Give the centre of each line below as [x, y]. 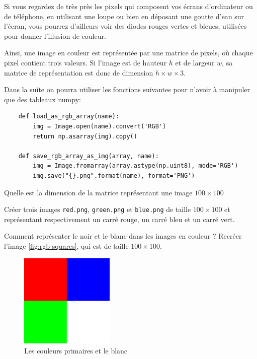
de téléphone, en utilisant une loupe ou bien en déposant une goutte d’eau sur [124, 16]
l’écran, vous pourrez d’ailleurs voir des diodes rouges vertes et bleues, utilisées [125, 26]
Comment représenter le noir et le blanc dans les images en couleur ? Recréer [123, 236]
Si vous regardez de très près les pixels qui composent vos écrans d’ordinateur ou [128, 6]
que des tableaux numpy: [42, 99]
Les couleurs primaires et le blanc [76, 350]
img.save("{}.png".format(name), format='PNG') [114, 175]
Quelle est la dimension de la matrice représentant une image [98, 192]
